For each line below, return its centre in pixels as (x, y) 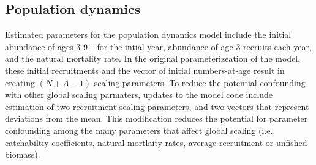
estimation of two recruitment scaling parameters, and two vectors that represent (157, 106)
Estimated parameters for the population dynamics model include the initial (148, 35)
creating (20, 82)
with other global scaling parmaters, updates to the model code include (139, 94)
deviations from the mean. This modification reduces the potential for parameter (156, 118)
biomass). (23, 154)
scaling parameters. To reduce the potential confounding (200, 82)
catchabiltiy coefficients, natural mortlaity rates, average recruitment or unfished (156, 142)
